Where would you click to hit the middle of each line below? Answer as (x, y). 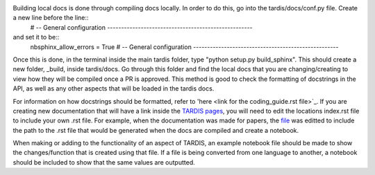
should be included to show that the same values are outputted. (104, 162)
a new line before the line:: (51, 18)
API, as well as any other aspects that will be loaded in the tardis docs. (114, 89)
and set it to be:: (36, 37)
